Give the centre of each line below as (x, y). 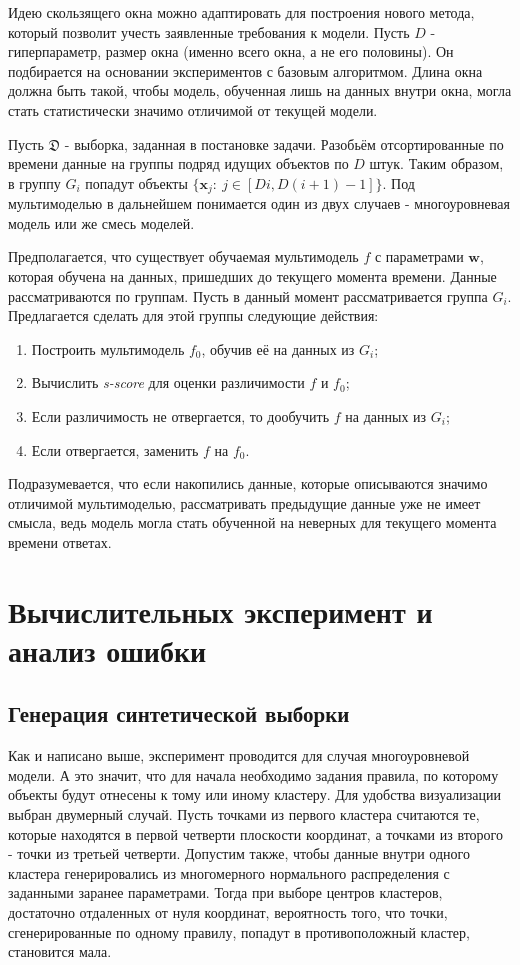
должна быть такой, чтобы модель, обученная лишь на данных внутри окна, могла (260, 90)
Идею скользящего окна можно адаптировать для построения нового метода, (241, 12)
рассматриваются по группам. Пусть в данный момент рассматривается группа (248, 295)
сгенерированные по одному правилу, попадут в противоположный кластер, (239, 931)
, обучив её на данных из (278, 348)
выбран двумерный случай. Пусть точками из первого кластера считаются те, (244, 814)
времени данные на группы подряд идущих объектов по (178, 163)
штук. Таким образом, (436, 163)
